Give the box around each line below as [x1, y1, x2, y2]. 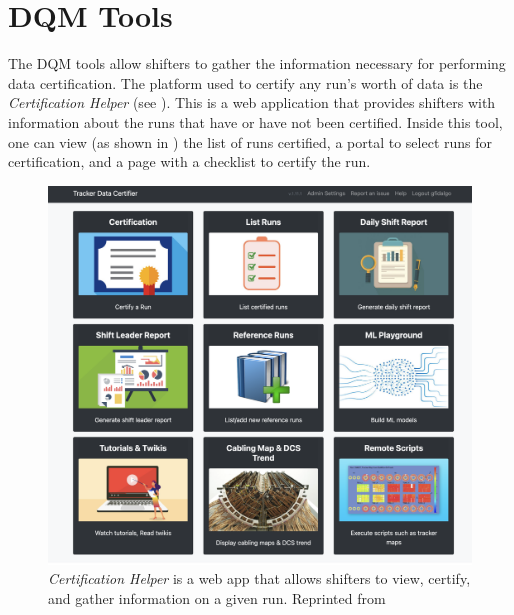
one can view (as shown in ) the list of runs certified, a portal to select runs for [8, 131, 493, 152]
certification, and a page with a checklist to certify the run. [8, 151, 371, 172]
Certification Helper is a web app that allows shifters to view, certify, [48, 568, 471, 589]
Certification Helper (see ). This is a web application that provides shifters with [8, 92, 496, 113]
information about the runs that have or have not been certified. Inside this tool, [8, 111, 503, 132]
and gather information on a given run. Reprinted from [48, 587, 386, 608]
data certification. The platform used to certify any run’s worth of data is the [8, 72, 483, 93]
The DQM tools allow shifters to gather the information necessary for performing [8, 53, 506, 74]
